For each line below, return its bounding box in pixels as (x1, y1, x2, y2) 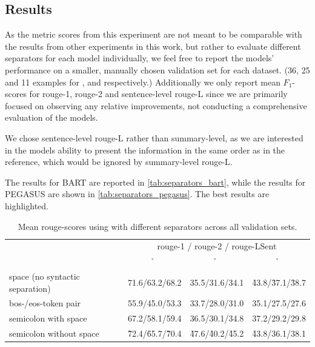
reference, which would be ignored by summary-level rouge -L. (5, 155, 233, 168)
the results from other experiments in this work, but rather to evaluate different (5, 39, 301, 52)
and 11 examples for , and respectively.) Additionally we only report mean (5, 75, 280, 88)
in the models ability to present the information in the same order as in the (5, 143, 285, 156)
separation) (9, 281, 51, 294)
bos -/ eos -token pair (9, 297, 81, 309)
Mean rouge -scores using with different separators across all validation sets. (18, 220, 297, 232)
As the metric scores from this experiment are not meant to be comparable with (5, 28, 302, 41)
